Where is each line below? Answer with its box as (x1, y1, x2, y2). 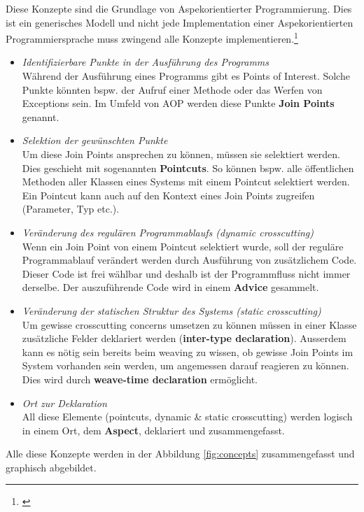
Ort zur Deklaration (22, 395, 107, 410)
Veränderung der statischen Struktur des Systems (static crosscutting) (22, 303, 321, 318)
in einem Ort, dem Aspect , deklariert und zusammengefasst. (22, 422, 285, 437)
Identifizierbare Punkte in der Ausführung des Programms (22, 55, 269, 69)
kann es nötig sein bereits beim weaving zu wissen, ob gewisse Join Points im (22, 344, 353, 359)
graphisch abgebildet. (6, 460, 97, 474)
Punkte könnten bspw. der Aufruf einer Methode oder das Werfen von (22, 82, 323, 97)
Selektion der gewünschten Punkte (22, 133, 168, 148)
